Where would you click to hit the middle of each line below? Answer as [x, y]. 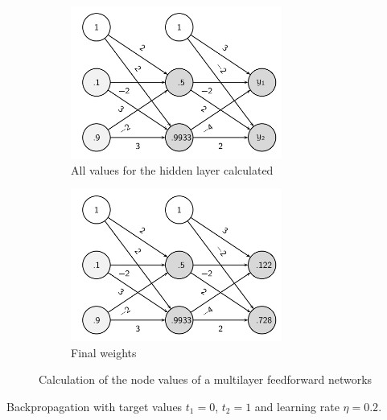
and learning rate [297, 406]
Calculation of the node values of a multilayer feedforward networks [206, 379]
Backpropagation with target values [95, 406]
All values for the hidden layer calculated [172, 169]
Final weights [104, 352]
